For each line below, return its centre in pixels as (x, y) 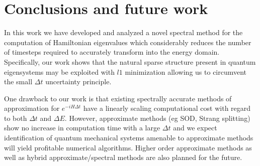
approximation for (32, 108)
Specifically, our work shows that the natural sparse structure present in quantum (130, 61)
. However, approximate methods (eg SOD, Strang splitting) (157, 118)
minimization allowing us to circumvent (186, 71)
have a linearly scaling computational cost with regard (167, 108)
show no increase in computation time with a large (82, 128)
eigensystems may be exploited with (59, 71)
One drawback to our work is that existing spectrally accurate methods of (118, 98)
